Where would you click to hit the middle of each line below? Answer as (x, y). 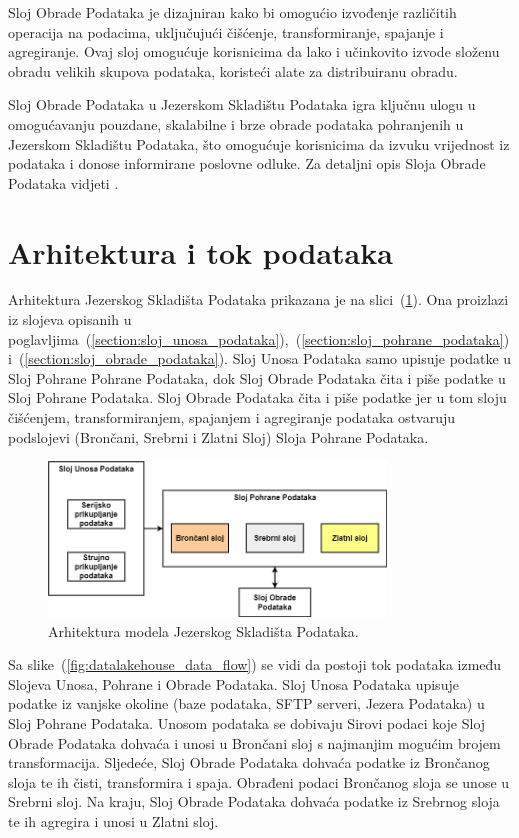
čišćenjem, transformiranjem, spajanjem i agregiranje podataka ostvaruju (232, 417)
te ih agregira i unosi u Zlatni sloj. (113, 820)
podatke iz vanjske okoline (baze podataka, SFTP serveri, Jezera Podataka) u (246, 703)
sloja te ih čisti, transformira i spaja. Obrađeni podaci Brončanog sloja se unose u (259, 781)
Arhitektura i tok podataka (200, 251)
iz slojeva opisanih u (70, 319)
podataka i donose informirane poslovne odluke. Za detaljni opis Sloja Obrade (247, 163)
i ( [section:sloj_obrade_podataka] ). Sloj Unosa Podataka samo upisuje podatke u (260, 358)
